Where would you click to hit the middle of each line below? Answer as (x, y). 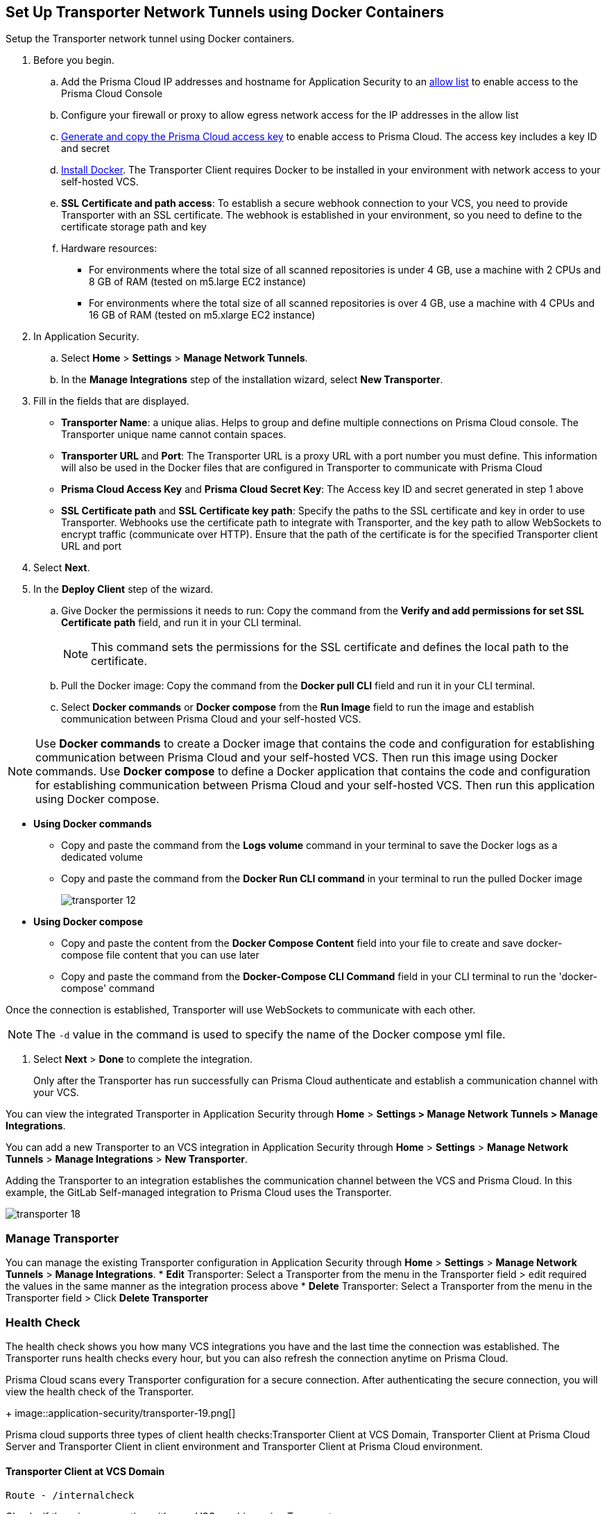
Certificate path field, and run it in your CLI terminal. (181, 623)
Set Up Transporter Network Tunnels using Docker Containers (225, 12)
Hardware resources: (109, 249)
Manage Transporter (62, 1238)
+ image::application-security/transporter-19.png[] (121, 1413)
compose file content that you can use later (160, 955)
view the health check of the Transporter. (100, 1391)
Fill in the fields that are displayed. (111, 401)
